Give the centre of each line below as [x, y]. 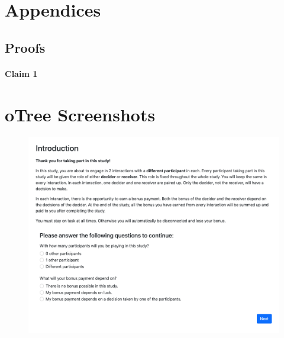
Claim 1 [21, 73]
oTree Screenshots [80, 114]
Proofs [25, 47]
